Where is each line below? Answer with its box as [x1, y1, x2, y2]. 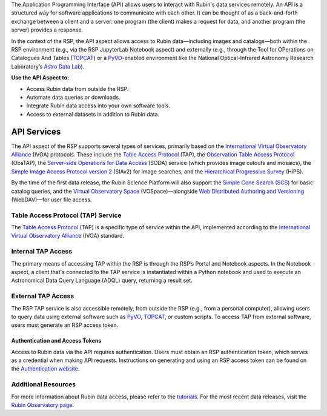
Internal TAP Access [11, 247, 73, 256]
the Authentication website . [11, 365, 80, 372]
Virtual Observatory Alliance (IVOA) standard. [11, 232, 124, 240]
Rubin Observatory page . [11, 401, 74, 409]
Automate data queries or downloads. [26, 93, 121, 101]
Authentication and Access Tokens [11, 337, 102, 344]
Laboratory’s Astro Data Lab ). [11, 62, 85, 70]
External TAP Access [11, 292, 74, 300]
